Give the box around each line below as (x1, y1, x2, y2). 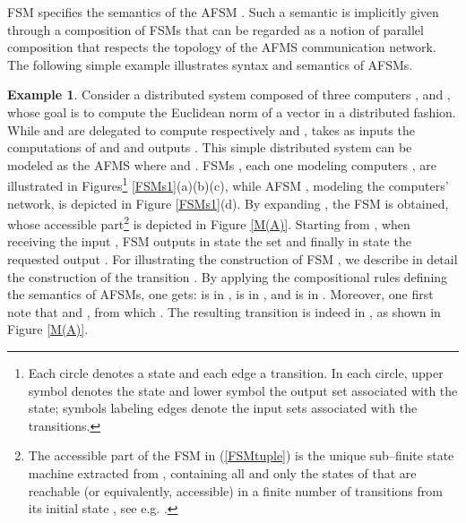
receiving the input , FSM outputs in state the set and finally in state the (7, 232, 411, 251)
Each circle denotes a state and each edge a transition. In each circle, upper (28, 364, 444, 382)
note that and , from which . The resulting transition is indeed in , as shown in (7, 302, 441, 321)
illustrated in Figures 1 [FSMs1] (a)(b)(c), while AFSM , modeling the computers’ (7, 174, 449, 194)
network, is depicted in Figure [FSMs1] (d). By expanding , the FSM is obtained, (7, 193, 449, 212)
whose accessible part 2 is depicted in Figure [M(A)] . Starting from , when (7, 212, 410, 233)
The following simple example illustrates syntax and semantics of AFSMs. (7, 55, 413, 73)
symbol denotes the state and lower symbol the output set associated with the (28, 381, 458, 399)
